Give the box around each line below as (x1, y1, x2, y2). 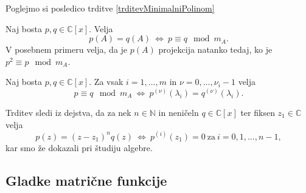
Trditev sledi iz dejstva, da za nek (5, 106, 131, 118)
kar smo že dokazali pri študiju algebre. (5, 141, 153, 154)
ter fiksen (240, 106, 275, 118)
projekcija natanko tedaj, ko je (158, 43, 273, 56)
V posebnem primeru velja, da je (5, 43, 128, 56)
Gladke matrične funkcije (5, 171, 167, 189)
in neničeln (158, 106, 199, 118)
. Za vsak (89, 75, 123, 88)
